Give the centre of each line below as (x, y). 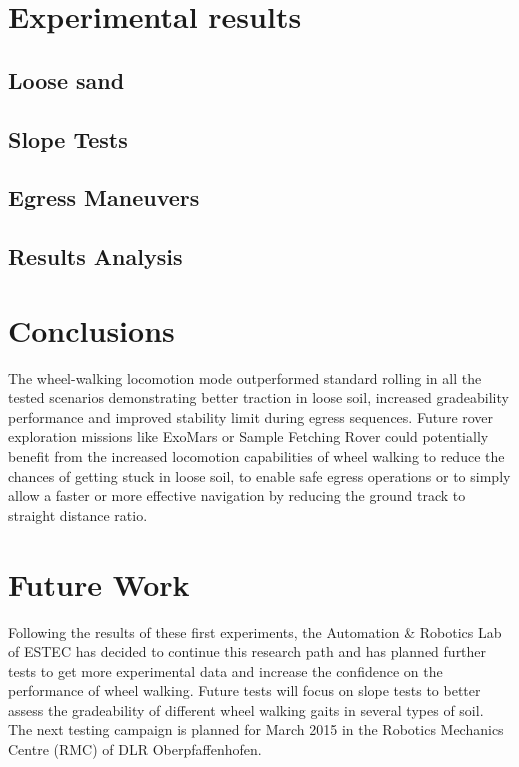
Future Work (99, 583)
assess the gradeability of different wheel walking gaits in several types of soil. (246, 709)
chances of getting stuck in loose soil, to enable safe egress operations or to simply (259, 475)
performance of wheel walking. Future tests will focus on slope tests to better (244, 690)
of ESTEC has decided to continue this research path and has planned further (247, 651)
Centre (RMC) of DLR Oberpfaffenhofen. (135, 749)
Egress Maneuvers (104, 197)
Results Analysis (95, 256)
